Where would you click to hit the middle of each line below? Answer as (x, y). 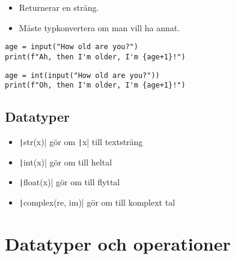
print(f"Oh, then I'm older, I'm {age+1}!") (95, 85)
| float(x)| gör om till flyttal (69, 182)
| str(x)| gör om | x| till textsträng (81, 142)
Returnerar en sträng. (59, 7)
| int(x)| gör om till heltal (66, 162)
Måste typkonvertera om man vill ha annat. (99, 27)
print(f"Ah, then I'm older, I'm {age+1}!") (95, 57)
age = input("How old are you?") (72, 47)
